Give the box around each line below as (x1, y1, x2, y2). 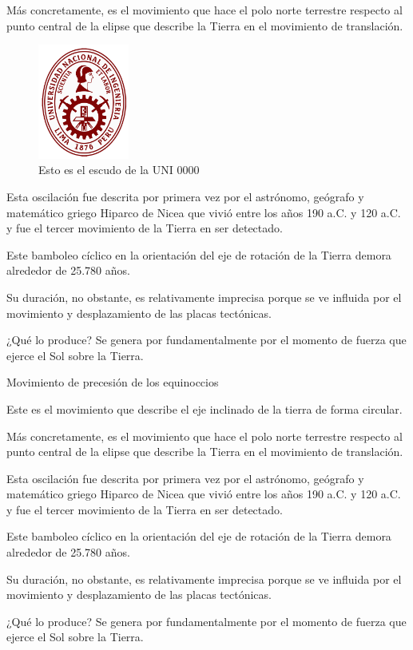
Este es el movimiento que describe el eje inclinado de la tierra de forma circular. (6, 400, 403, 417)
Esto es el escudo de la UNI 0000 (38, 161, 200, 178)
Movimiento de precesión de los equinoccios (6, 374, 219, 390)
